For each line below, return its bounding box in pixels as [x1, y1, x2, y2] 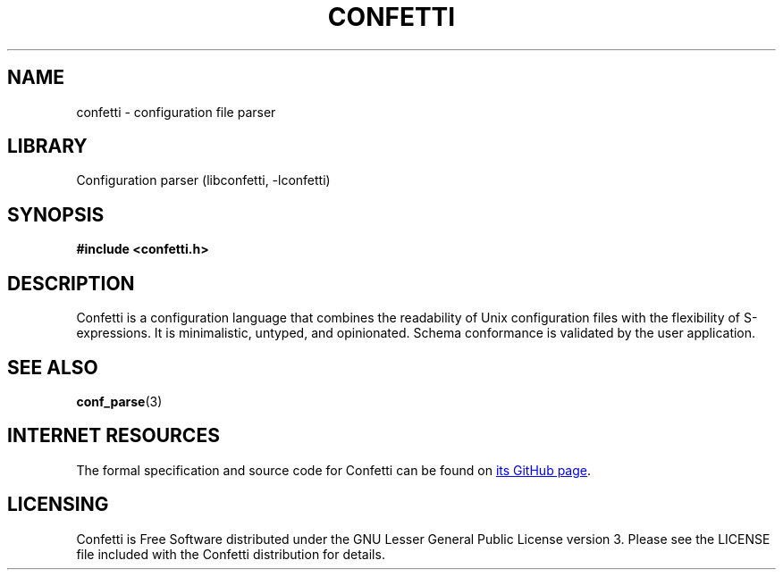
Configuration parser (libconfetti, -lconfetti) [76, 172, 331, 188]
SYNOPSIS [7, 203, 105, 226]
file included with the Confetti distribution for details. [76, 546, 385, 562]
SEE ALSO [7, 355, 98, 379]
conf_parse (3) [76, 393, 163, 409]
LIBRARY [7, 135, 88, 158]
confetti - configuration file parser [76, 104, 276, 120]
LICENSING [7, 493, 109, 516]
